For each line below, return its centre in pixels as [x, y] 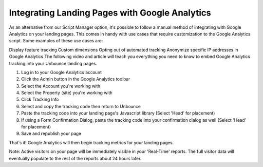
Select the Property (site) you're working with [67, 93]
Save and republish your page [51, 133]
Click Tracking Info [40, 99]
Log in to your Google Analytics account [61, 72]
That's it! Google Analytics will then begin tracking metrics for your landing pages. [91, 142]
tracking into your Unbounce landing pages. [53, 63]
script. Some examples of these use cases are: [56, 41]
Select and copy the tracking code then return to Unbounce [81, 106]
